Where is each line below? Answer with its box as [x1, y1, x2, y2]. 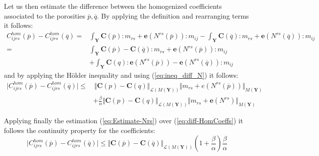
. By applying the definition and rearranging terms [97, 10, 249, 21]
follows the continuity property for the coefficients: [4, 125, 156, 135]
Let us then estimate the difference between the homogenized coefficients [4, 1, 222, 11]
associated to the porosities [4, 10, 85, 21]
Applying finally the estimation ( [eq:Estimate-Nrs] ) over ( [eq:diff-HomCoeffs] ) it [4, 115, 243, 125]
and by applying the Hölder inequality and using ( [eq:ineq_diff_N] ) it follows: [4, 69, 239, 80]
